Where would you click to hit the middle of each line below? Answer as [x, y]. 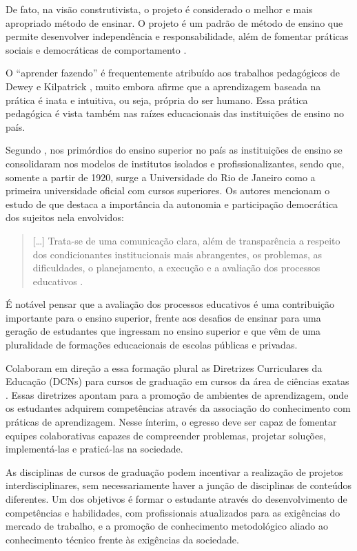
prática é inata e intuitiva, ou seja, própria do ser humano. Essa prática [157, 100]
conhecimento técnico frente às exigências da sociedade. [122, 539]
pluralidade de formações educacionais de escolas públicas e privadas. [152, 345]
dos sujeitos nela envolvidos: [65, 217]
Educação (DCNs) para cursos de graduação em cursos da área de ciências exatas [177, 381]
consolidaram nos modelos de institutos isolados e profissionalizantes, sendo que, [175, 163]
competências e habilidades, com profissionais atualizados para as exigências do [173, 512]
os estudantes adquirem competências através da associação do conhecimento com [178, 408]
